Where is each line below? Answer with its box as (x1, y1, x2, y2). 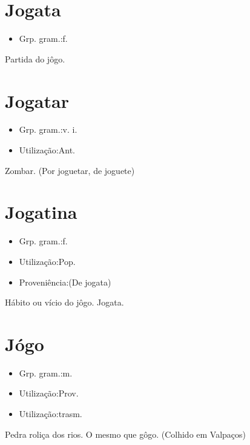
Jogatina (5, 199, 77, 224)
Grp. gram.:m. (19, 366, 73, 379)
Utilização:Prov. (19, 387, 79, 400)
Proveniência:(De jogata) (19, 275, 111, 288)
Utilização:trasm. (19, 407, 82, 420)
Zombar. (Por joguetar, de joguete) (5, 164, 135, 176)
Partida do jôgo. (5, 52, 65, 65)
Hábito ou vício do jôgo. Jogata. (5, 296, 124, 309)
